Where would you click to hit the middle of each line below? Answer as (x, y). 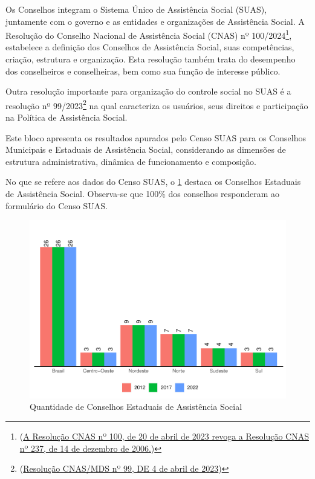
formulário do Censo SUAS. (57, 205)
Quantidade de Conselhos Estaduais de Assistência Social (136, 407)
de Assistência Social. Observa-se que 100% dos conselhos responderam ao (143, 194)
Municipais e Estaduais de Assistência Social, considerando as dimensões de (146, 149)
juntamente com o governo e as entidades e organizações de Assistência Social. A (155, 21)
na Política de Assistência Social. (67, 117)
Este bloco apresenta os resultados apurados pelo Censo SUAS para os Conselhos (156, 137)
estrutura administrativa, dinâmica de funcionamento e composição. (131, 161)
